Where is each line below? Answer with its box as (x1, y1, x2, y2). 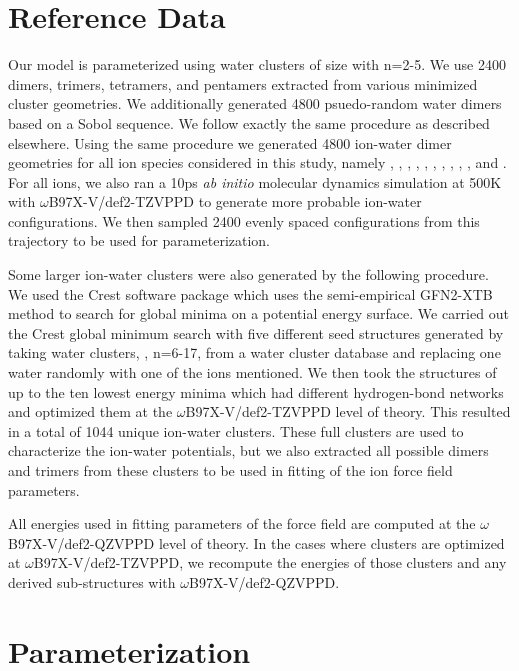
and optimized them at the (8, 401, 173, 422)
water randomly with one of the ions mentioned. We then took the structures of (8, 362, 497, 383)
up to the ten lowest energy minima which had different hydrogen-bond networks (8, 381, 504, 402)
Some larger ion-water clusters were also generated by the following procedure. (8, 264, 489, 285)
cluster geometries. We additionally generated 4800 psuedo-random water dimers (8, 93, 502, 114)
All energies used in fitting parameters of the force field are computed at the (8, 513, 476, 534)
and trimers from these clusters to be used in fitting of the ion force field (8, 460, 453, 480)
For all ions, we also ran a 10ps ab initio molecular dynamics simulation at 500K (8, 171, 502, 192)
